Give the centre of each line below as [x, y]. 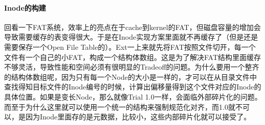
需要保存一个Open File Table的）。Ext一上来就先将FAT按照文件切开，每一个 [130, 46]
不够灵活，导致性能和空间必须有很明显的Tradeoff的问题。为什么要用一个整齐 [132, 67]
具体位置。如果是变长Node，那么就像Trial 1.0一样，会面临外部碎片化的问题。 [133, 96]
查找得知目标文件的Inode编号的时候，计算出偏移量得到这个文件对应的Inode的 [133, 87]
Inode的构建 [25, 7]
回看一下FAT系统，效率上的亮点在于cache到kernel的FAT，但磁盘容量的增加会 [132, 27]
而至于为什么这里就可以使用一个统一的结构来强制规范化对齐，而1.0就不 [123, 106]
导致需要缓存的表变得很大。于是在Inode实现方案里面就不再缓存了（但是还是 [131, 37]
